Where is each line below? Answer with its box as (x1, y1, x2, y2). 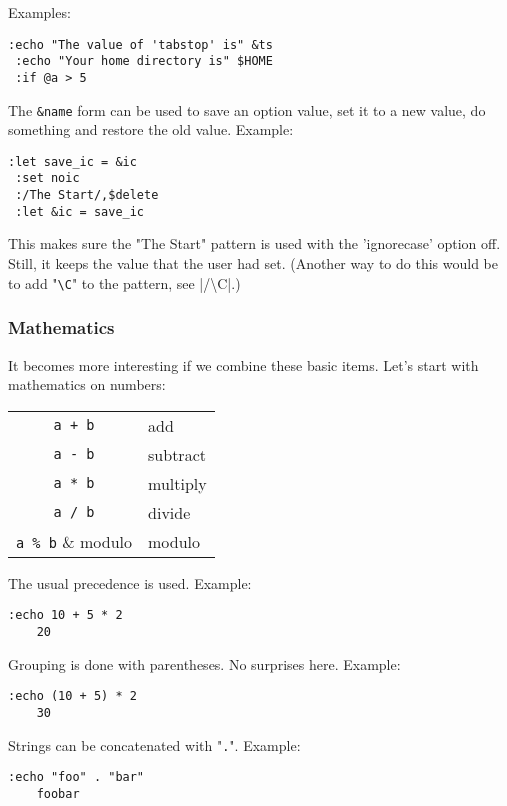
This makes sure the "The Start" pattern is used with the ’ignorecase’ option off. (8, 233, 501, 254)
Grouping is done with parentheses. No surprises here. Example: (8, 653, 401, 674)
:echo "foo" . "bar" (8, 770, 145, 785)
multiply (148, 471, 207, 495)
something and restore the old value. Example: (8, 119, 294, 140)
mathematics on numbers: (8, 374, 166, 395)
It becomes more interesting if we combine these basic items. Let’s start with (8, 354, 479, 375)
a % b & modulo (16, 529, 133, 553)
